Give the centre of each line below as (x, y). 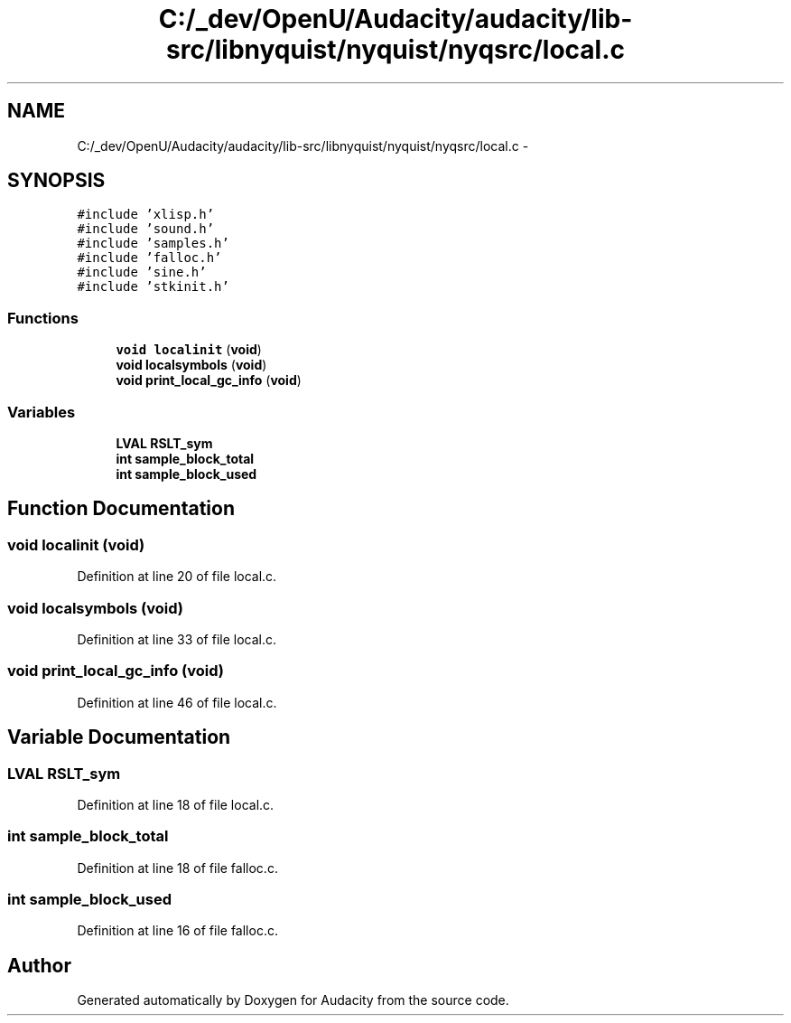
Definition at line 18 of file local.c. (176, 804)
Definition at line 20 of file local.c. (177, 577)
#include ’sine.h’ (142, 272)
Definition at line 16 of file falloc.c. (177, 931)
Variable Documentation (119, 737)
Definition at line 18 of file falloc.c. (177, 868)
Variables (42, 412)
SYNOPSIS (56, 181)
